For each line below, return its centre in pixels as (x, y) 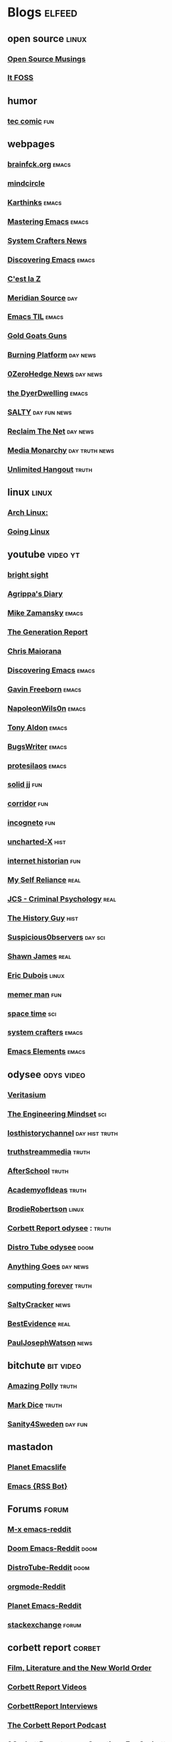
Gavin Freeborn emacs (44, 689)
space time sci (32, 1014)
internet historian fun (44, 861)
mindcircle (26, 183)
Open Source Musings (47, 59)
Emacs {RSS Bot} (38, 1486)
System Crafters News (47, 240)
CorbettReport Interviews (53, 1706)
